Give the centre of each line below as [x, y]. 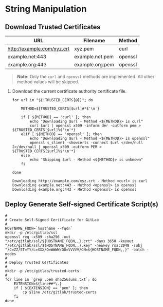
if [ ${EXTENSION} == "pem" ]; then [51, 288]
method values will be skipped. [48, 82]
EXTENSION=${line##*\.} [38, 284]
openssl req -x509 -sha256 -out [38, 237]
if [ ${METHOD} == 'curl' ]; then [56, 117]
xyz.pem [84, 49]
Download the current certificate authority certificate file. [69, 91]
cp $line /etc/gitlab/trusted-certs [60, 292]
